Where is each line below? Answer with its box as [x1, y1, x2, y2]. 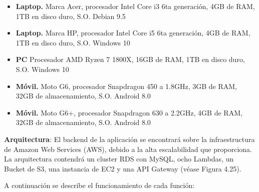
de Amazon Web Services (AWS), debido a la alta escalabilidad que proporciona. [4, 143, 252, 154]
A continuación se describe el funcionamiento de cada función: [4, 180, 195, 190]
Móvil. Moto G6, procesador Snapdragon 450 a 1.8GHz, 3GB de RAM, [16, 80, 237, 91]
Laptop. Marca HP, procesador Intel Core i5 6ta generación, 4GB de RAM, [16, 27, 250, 38]
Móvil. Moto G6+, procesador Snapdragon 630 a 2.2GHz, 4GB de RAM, [16, 107, 242, 117]
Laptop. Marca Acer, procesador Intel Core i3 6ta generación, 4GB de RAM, [16, 1, 255, 11]
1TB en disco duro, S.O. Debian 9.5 [16, 10, 126, 21]
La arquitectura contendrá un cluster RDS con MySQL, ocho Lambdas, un [4, 153, 234, 164]
